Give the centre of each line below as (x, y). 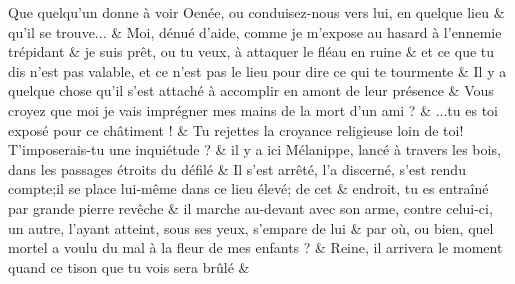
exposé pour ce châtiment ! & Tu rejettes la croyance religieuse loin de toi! (236, 129)
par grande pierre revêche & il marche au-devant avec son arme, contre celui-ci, (250, 207)
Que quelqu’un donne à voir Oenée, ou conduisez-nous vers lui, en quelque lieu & (256, 12)
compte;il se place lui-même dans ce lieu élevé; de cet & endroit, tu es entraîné (248, 188)
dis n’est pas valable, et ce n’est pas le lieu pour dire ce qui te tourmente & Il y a (257, 70)
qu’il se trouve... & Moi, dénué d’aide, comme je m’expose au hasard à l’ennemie (255, 31)
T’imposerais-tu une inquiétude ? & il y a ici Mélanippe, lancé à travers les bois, (254, 149)
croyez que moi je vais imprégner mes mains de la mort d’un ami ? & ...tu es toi (253, 109)
